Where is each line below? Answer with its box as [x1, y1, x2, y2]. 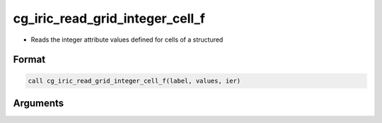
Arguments [13, 97, 64, 109]
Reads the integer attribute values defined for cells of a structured [30, 35, 224, 44]
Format [13, 54, 46, 66]
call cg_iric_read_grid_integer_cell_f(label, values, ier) [28, 76, 241, 85]
